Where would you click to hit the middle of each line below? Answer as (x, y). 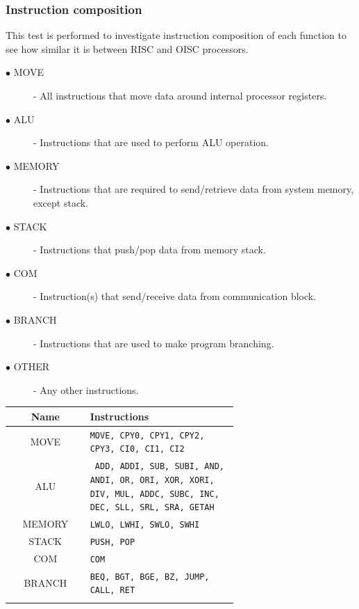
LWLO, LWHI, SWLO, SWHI (145, 525)
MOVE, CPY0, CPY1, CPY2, (147, 435)
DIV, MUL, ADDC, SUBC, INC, (155, 494)
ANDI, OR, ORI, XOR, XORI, (152, 480)
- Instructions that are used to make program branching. (154, 343)
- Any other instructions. (86, 389)
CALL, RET (112, 591)
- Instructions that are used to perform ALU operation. (151, 142)
